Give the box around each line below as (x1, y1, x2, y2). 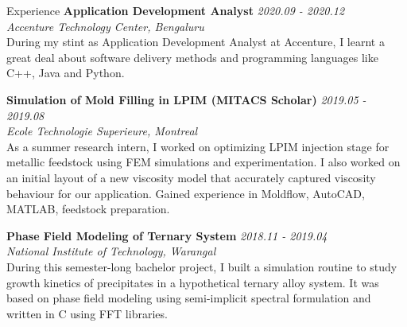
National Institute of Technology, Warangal (6, 243, 216, 259)
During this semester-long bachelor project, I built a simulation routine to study (6, 258, 397, 274)
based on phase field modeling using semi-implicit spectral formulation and (6, 290, 371, 306)
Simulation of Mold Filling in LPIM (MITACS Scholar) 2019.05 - (6, 91, 366, 107)
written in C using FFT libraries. (6, 305, 168, 321)
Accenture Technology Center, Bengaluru (6, 18, 204, 34)
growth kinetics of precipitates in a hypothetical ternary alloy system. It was (6, 274, 379, 290)
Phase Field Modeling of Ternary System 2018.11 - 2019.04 (6, 227, 328, 243)
